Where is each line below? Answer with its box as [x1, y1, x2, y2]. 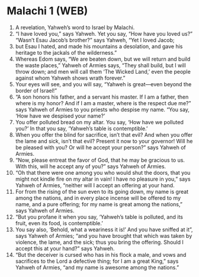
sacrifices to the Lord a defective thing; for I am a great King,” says [15, 257, 179, 265]
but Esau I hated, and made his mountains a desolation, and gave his [15, 43, 183, 50]
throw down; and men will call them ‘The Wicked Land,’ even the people [15, 68, 191, 75]
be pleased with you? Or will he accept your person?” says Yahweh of [15, 144, 186, 151]
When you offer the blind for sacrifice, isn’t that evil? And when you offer [15, 131, 193, 138]
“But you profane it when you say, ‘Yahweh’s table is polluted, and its [15, 213, 183, 221]
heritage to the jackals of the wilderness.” [15, 49, 117, 56]
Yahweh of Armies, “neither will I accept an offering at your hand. [15, 181, 175, 188]
